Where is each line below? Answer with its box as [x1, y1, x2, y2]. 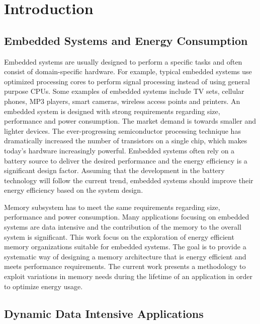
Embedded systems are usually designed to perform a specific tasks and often [4, 56, 242, 67]
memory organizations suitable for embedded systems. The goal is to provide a [4, 241, 246, 252]
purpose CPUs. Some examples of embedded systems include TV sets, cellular [4, 86, 244, 96]
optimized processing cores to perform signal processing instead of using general [4, 76, 250, 86]
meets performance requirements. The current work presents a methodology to [4, 261, 246, 272]
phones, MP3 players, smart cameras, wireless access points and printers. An [4, 95, 240, 106]
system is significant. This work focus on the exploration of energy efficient [4, 231, 234, 242]
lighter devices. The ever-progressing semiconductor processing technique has [4, 125, 241, 136]
